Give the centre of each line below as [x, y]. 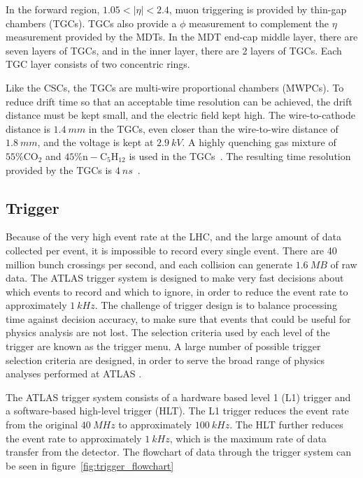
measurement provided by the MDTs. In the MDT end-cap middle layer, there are [182, 37]
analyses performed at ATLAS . [74, 374]
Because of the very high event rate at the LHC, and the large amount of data [174, 237]
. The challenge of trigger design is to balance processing [216, 305]
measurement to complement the [259, 23]
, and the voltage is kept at [95, 142]
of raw [344, 264]
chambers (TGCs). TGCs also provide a [91, 23]
